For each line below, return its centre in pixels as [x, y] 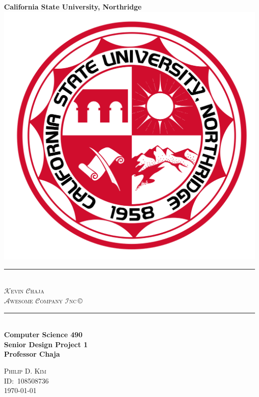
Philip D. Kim [25, 370]
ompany [51, 300]
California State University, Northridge [73, 6]
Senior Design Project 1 [46, 344]
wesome [22, 300]
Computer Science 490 [43, 334]
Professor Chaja [32, 354]
